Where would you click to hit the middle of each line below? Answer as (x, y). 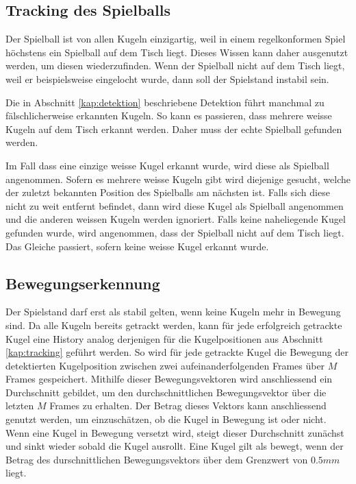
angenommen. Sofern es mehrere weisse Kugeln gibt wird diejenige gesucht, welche (178, 179)
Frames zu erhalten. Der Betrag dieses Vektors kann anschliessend (188, 406)
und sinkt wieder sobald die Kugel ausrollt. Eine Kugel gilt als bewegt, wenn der (175, 446)
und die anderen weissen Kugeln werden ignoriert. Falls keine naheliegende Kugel (176, 219)
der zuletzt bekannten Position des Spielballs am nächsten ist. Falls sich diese (168, 192)
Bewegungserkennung (83, 283)
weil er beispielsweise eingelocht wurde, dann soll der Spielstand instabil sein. (167, 78)
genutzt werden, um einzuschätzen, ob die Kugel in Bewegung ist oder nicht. (166, 419)
